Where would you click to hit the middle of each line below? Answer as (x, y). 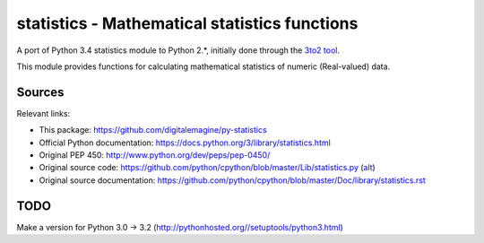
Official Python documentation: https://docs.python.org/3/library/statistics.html (185, 143)
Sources (40, 92)
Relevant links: (43, 113)
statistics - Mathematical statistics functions (187, 23)
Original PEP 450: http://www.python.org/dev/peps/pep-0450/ (155, 155)
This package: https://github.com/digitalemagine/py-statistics (153, 130)
